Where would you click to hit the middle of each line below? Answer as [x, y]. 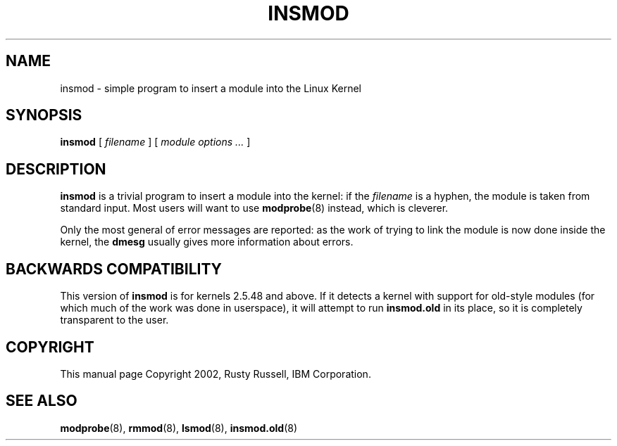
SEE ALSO [42, 401]
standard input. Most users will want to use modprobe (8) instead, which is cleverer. [254, 208]
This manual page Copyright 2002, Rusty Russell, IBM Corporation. [216, 374]
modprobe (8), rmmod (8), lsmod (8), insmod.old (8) [179, 428]
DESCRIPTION [56, 169]
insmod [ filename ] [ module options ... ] [155, 142]
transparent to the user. [114, 320]
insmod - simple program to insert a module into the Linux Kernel [211, 88]
